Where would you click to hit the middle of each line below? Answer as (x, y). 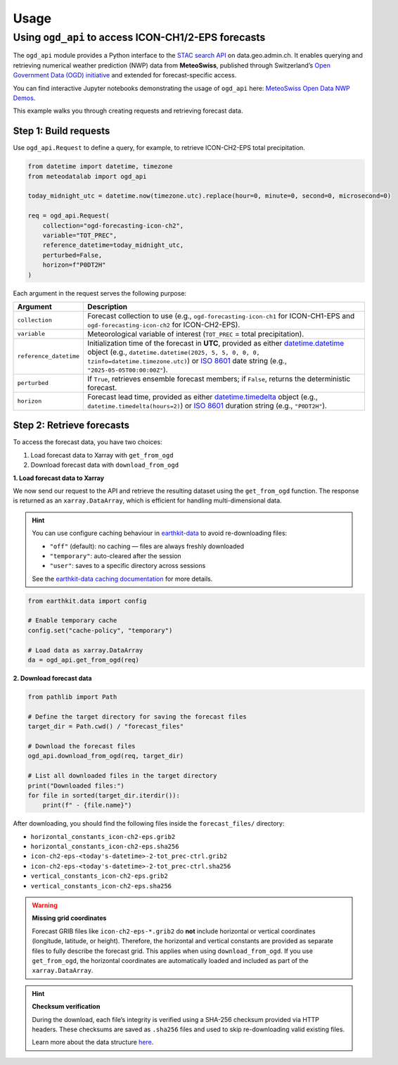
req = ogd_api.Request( (69, 216)
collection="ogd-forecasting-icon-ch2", (113, 226)
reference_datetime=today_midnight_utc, (113, 245)
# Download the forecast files (82, 746)
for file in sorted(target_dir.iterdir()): (104, 795)
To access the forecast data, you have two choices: (88, 442)
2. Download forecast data (52, 679)
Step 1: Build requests (62, 131)
